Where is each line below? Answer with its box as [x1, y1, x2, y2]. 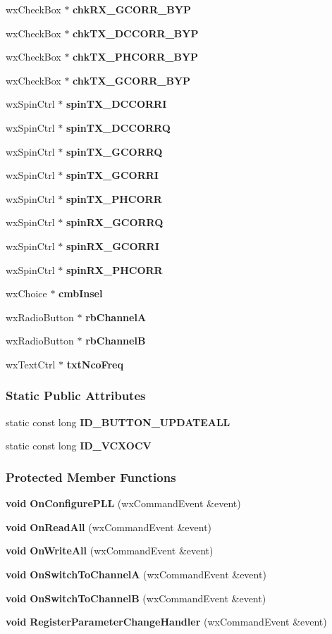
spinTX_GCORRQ [66, 144, 163, 158]
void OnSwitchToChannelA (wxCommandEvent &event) [6, 566, 266, 581]
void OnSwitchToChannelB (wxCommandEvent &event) [6, 590, 266, 605]
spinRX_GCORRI [66, 238, 159, 253]
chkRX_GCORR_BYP [73, 2, 191, 16]
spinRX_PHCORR [66, 262, 163, 277]
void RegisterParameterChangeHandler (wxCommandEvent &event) [6, 614, 327, 629]
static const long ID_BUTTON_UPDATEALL [6, 414, 230, 429]
